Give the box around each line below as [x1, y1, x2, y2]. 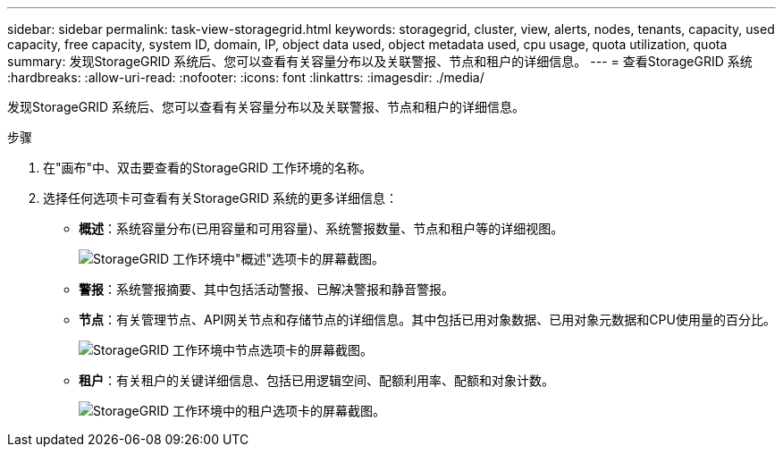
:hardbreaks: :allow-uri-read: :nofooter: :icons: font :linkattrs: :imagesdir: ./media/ [7, 70, 484, 85]
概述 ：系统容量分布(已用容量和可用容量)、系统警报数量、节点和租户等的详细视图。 [79, 221, 564, 236]
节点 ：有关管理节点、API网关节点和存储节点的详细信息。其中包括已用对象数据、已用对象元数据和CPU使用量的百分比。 [79, 312, 776, 327]
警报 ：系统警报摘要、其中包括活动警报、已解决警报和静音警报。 [79, 282, 454, 297]
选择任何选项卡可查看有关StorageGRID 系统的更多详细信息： [43, 190, 398, 206]
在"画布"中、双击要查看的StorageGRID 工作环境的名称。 [43, 160, 372, 175]
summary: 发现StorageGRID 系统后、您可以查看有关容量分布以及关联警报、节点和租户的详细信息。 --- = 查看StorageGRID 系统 [7, 54, 753, 69]
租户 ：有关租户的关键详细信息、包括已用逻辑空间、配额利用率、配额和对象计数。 [79, 373, 554, 388]
